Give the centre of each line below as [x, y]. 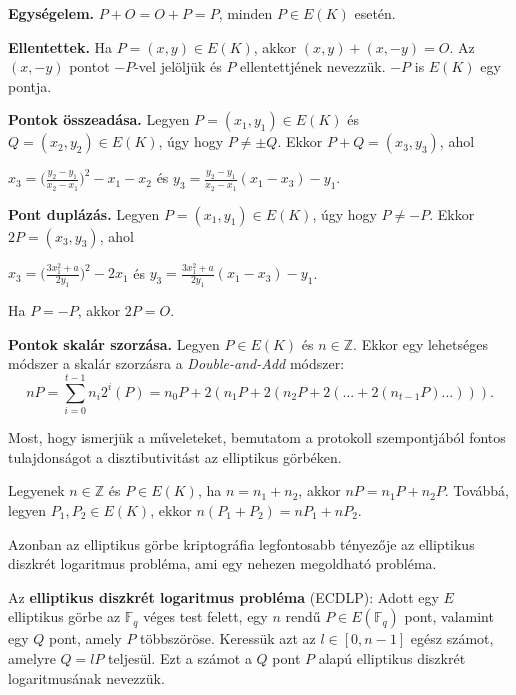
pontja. [30, 85]
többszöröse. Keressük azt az [228, 638]
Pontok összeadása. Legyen [99, 119]
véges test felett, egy [205, 616]
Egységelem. [51, 13]
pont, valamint [449, 616]
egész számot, [452, 638]
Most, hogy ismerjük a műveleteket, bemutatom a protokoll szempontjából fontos [257, 437]
